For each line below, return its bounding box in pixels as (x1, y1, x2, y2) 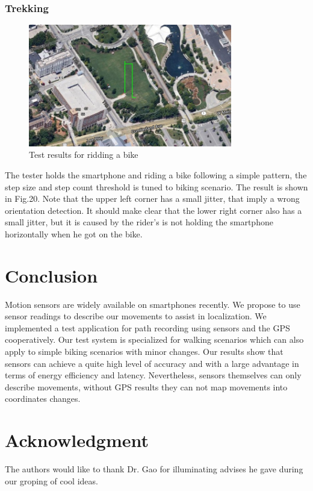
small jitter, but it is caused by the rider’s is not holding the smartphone (5, 216, 273, 228)
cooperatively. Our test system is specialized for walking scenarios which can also (5, 333, 304, 346)
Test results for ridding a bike (29, 148, 138, 161)
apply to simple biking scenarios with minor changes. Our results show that (5, 345, 284, 358)
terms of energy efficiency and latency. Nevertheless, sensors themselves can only (5, 369, 302, 381)
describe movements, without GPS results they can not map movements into (5, 380, 288, 393)
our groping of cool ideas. (5, 474, 98, 487)
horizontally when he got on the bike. (5, 227, 143, 240)
